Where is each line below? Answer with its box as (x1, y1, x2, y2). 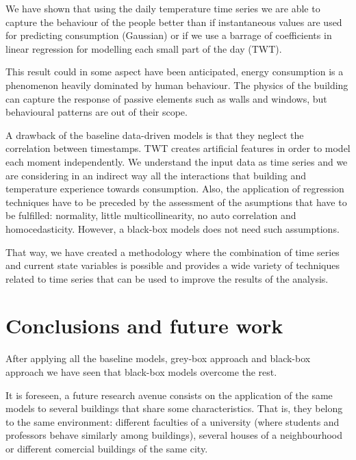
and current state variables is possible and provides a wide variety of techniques (5, 258, 340, 272)
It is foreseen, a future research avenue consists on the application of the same (5, 387, 333, 402)
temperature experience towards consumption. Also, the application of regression (5, 181, 344, 196)
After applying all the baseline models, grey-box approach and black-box (5, 351, 311, 366)
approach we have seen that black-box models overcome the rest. (5, 365, 277, 379)
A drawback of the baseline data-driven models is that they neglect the (5, 127, 304, 142)
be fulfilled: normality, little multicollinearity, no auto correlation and (5, 208, 296, 222)
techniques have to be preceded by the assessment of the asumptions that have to (5, 194, 347, 209)
